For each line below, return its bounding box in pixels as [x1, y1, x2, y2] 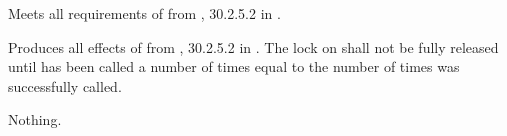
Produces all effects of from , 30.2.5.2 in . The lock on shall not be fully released [8, 36, 499, 57]
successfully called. [8, 75, 122, 96]
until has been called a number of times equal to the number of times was [8, 56, 460, 77]
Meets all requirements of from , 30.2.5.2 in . [8, 3, 281, 23]
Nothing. [8, 109, 62, 130]
